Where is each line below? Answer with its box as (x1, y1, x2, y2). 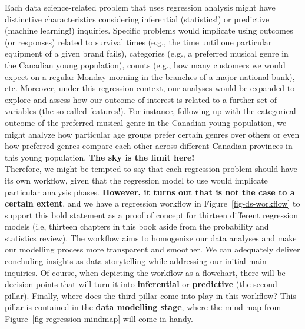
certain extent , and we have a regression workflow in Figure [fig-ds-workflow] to (5, 197, 300, 210)
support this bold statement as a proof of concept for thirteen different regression (5, 208, 299, 221)
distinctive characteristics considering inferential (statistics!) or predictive (5, 12, 270, 25)
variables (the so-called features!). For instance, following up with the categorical (5, 105, 296, 117)
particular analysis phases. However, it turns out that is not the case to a (5, 185, 295, 198)
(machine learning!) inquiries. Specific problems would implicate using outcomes (5, 24, 293, 36)
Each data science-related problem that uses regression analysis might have (5, 1, 276, 13)
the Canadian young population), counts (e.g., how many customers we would (5, 58, 286, 71)
